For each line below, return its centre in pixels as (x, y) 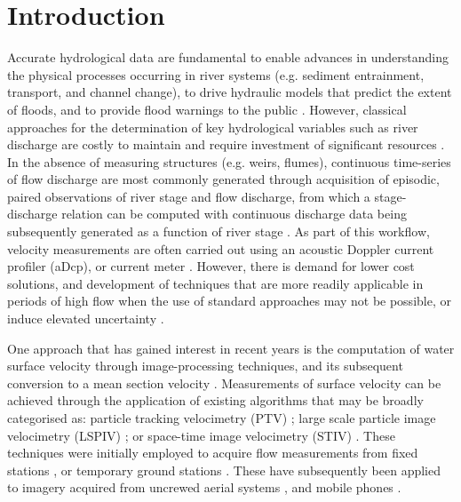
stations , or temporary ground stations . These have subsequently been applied (224, 470)
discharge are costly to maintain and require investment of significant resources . (226, 144)
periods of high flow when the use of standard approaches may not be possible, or (229, 301)
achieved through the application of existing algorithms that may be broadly (215, 400)
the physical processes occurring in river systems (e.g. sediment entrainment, (216, 74)
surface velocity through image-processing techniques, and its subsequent (205, 366)
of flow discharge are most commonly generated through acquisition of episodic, (223, 179)
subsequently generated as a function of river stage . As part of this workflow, (219, 231)
